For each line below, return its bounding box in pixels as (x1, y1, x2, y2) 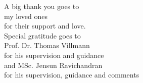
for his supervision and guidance (4, 49, 104, 60)
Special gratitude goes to (4, 30, 81, 40)
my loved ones (4, 10, 48, 21)
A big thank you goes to (4, 1, 79, 11)
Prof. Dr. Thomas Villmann (4, 40, 90, 50)
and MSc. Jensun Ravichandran (4, 59, 103, 70)
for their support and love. (4, 20, 86, 31)
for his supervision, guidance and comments (4, 69, 139, 80)
